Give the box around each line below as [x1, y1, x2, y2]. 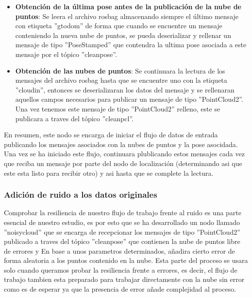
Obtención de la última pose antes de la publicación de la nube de [15, 1, 242, 11]
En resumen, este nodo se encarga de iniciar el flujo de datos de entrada [4, 130, 218, 140]
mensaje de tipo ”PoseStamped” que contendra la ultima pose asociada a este [15, 39, 247, 50]
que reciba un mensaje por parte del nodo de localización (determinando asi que [4, 158, 242, 168]
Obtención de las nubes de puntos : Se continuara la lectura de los [15, 65, 225, 75]
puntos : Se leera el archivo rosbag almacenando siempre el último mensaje [15, 11, 239, 21]
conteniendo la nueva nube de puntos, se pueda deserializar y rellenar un [15, 30, 231, 40]
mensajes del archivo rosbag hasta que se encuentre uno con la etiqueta [15, 75, 227, 85]
